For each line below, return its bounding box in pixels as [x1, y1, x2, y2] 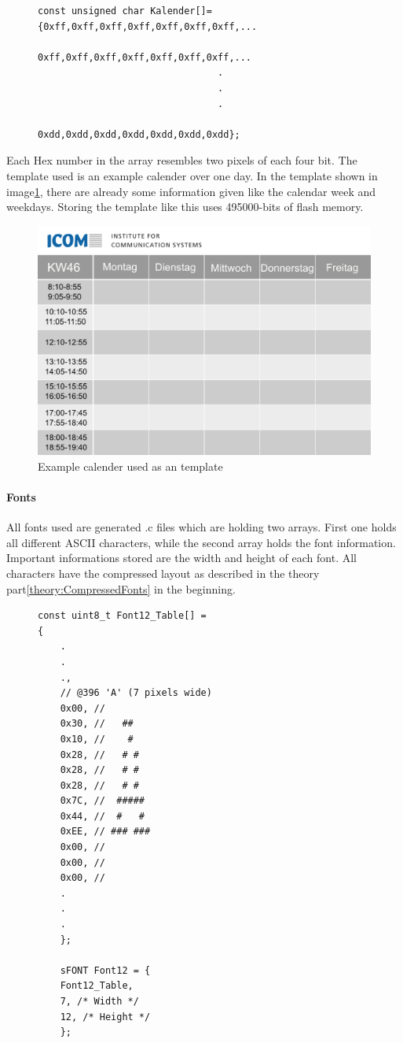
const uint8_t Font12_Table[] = [38, 610, 207, 622]
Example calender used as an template [38, 457, 223, 474]
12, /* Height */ [60, 1011, 151, 1023]
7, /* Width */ [60, 996, 139, 1008]
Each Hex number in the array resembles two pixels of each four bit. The [6, 152, 357, 168]
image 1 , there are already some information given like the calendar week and [6, 183, 376, 199]
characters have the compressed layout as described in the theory [6, 564, 320, 581]
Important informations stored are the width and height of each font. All [6, 549, 357, 566]
